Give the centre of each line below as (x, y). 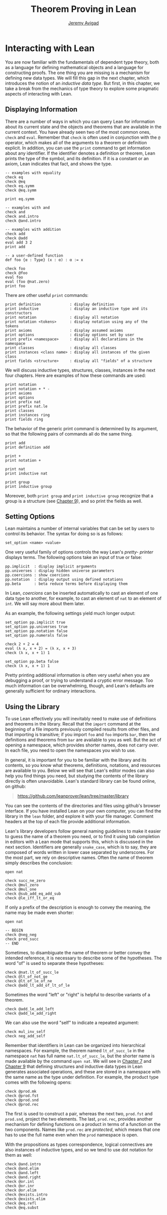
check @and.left (22, 1173)
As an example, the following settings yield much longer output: (70, 613)
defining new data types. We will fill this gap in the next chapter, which (77, 78)
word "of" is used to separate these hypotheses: (55, 963)
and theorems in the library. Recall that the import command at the (73, 724)
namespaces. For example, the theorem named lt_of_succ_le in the (75, 1051)
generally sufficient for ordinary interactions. (51, 691)
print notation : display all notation (62, 317)
